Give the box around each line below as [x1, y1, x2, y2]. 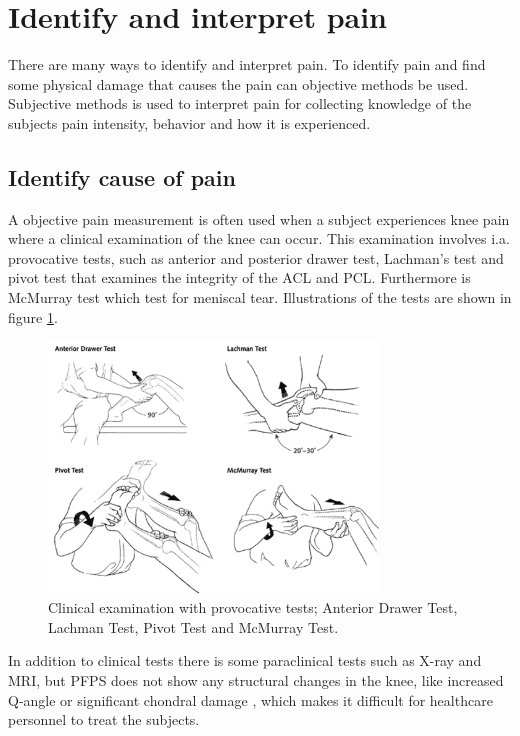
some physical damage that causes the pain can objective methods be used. [8, 73, 469, 94]
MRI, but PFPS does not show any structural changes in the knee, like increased [8, 669, 504, 690]
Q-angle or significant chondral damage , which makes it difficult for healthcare [8, 689, 493, 710]
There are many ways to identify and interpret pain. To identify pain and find [8, 54, 486, 75]
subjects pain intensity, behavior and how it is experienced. [8, 112, 371, 133]
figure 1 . [8, 306, 58, 327]
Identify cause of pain [8, 161, 236, 192]
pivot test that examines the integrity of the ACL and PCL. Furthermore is [8, 267, 471, 288]
